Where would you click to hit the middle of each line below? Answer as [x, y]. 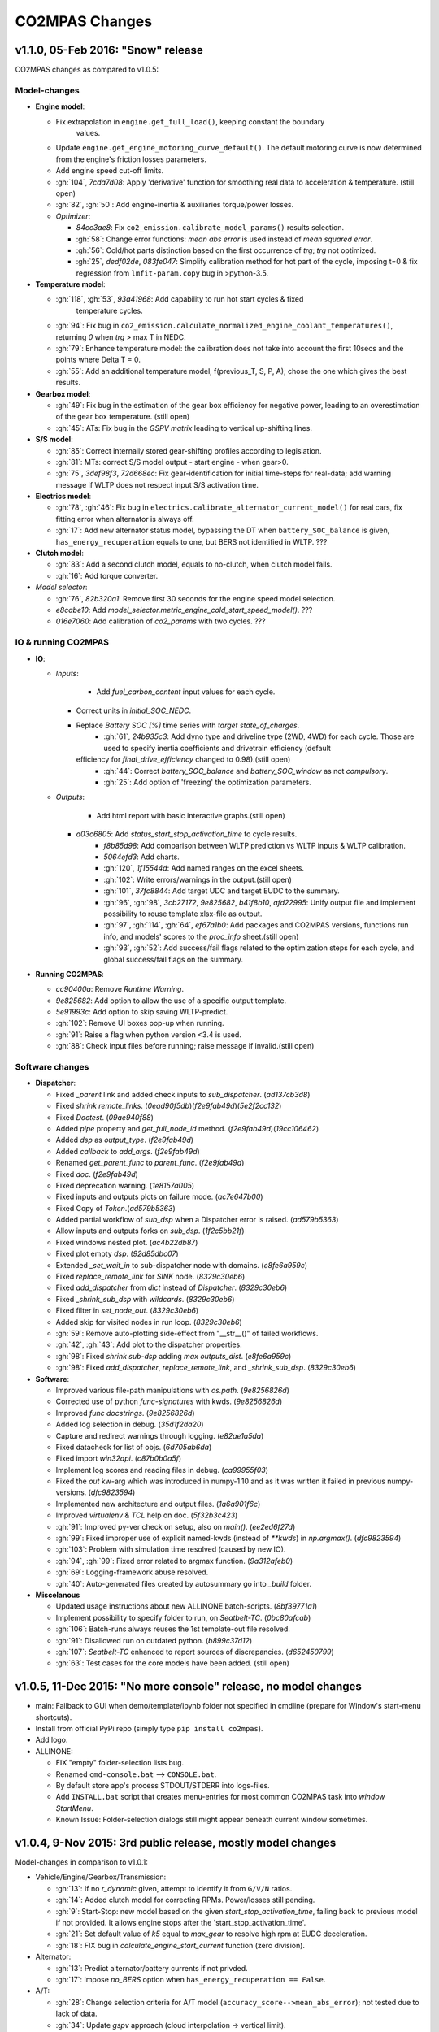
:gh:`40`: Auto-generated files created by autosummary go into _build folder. [184, 1583]
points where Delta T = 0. [98, 360]
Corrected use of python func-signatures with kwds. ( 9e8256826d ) [169, 1401]
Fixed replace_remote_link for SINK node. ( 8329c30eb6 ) [150, 1277]
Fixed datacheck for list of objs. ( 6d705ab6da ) [134, 1447]
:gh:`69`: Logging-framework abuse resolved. [132, 1572]
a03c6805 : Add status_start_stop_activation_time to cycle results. [187, 834]
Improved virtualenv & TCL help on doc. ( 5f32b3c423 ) [147, 1515]
